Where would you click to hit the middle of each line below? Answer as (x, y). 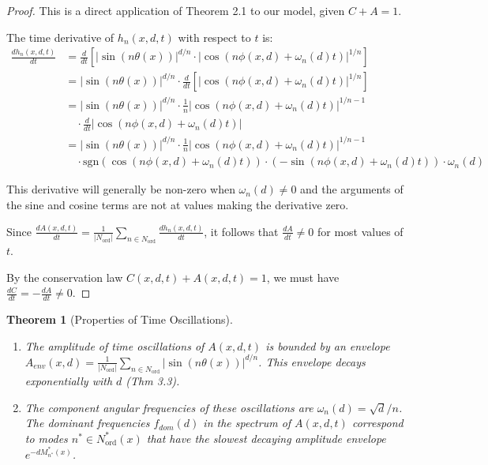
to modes (46, 438)
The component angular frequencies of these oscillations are (169, 407)
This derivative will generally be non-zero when (121, 189)
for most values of (360, 231)
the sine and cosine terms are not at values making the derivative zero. (178, 204)
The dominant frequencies (87, 423)
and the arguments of (352, 189)
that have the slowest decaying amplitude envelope (266, 438)
